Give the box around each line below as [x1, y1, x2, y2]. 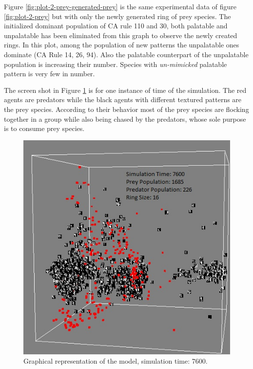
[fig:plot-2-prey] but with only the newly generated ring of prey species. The [4, 11, 231, 21]
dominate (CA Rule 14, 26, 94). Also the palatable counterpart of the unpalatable [4, 49, 249, 59]
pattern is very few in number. [4, 68, 95, 79]
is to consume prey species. [4, 123, 85, 133]
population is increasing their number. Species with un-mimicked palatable [4, 59, 227, 69]
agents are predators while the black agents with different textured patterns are [4, 94, 242, 105]
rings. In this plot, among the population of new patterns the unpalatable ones [4, 40, 239, 50]
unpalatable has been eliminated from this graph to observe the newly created [4, 30, 237, 40]
